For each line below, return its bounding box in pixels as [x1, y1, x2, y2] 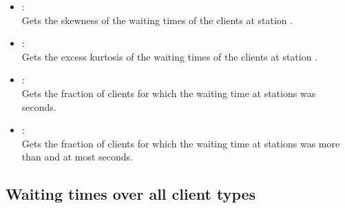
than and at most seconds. [21, 149, 134, 164]
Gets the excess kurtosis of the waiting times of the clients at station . [21, 49, 318, 63]
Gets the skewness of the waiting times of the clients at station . [21, 12, 293, 27]
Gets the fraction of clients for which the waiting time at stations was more [21, 136, 340, 150]
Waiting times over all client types [6, 183, 256, 205]
